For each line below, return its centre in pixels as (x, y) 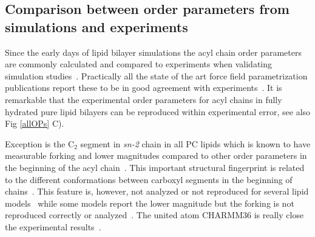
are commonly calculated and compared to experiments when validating (139, 64)
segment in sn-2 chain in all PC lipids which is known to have (195, 143)
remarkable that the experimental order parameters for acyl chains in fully (144, 99)
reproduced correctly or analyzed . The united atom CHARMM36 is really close (154, 215)
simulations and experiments (97, 26)
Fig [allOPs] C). (35, 123)
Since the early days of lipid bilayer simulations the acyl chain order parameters (153, 52)
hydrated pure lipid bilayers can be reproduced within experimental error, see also (158, 111)
